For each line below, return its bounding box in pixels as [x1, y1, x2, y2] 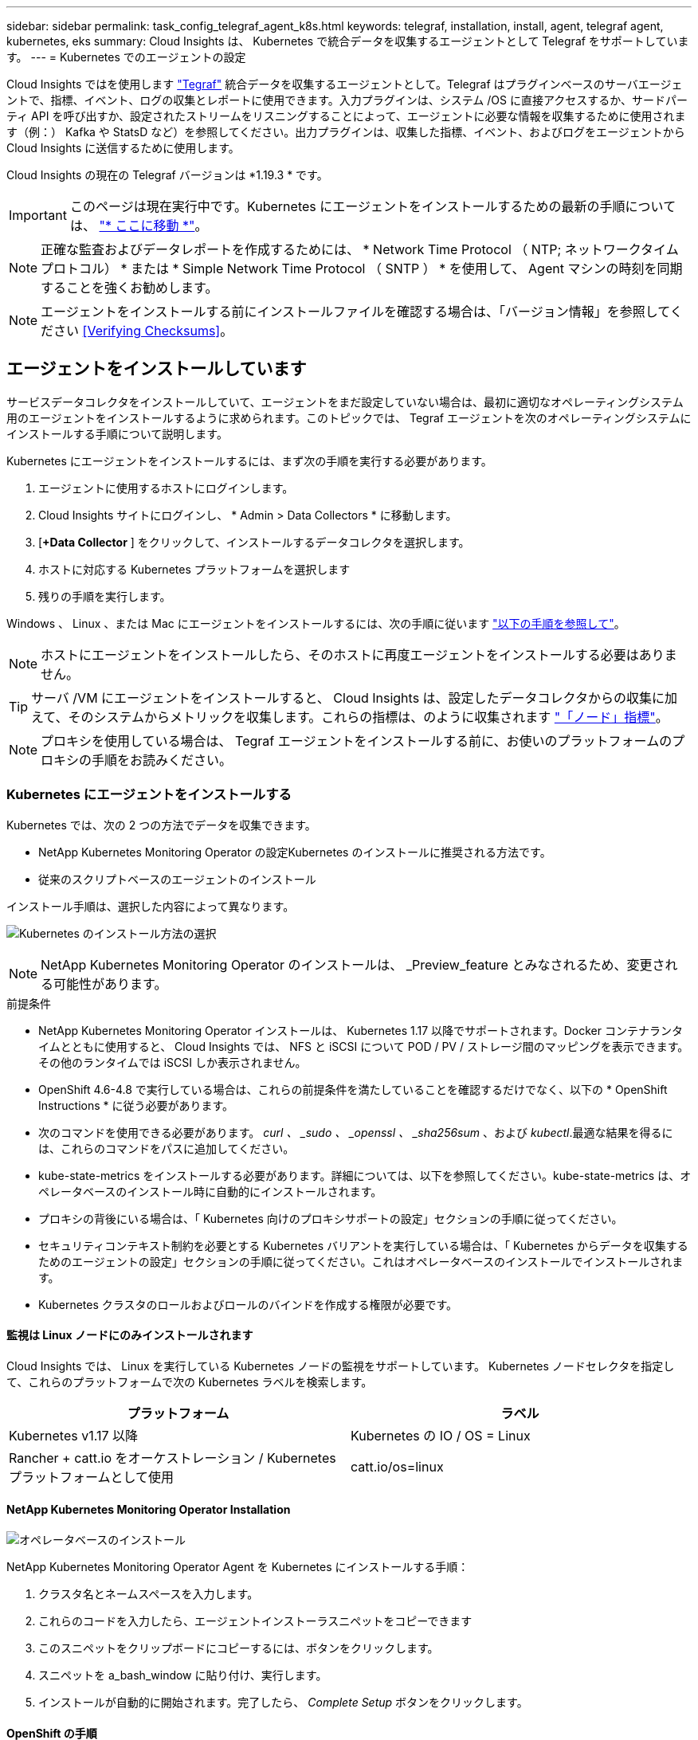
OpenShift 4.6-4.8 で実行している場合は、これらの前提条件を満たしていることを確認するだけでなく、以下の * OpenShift [38, 1082, 668, 1096]
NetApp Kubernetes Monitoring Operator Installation [6, 1503, 291, 1517]
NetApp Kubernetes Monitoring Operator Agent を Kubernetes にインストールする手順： [6, 1560, 469, 1574]
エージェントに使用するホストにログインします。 [38, 480, 294, 495]
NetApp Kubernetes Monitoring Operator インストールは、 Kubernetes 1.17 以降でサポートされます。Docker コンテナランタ [38, 1023, 683, 1037]
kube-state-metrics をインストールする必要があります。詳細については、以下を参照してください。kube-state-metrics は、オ [38, 1168, 692, 1182]
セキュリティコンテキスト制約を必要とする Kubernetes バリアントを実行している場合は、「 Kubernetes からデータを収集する [38, 1238, 688, 1252]
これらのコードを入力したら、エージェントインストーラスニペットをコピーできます [38, 1614, 473, 1628]
